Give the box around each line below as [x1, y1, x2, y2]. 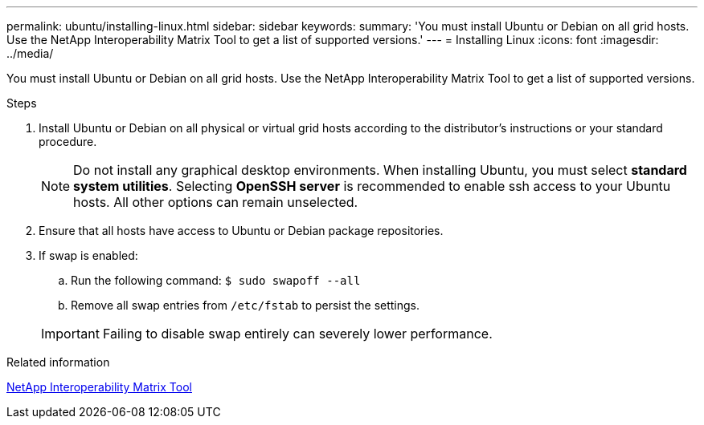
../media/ [6, 47, 54, 60]
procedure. [39, 135, 97, 148]
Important [41, 326, 100, 342]
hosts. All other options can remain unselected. [73, 194, 358, 210]
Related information [6, 355, 110, 369]
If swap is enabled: [39, 249, 138, 262]
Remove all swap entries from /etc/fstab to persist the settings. [71, 298, 420, 312]
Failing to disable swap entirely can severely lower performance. [102, 326, 493, 342]
